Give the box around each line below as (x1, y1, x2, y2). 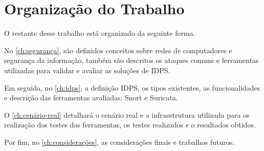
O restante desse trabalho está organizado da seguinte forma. (4, 28, 195, 38)
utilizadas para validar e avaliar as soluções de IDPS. (4, 64, 170, 75)
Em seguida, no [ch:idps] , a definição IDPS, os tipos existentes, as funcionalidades (4, 82, 260, 93)
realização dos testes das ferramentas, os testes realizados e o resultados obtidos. (4, 119, 256, 130)
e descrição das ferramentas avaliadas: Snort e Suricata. (4, 92, 178, 103)
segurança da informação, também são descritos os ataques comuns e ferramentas (4, 55, 259, 66)
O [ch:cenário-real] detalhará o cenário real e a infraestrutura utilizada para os (4, 109, 250, 120)
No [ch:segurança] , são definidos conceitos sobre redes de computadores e (4, 45, 232, 55)
